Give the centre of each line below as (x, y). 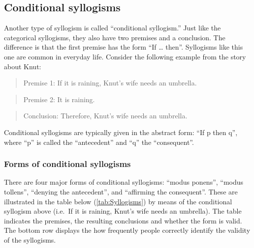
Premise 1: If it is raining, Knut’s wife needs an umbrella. (110, 83)
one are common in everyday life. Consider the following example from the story (125, 56)
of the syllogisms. (30, 239)
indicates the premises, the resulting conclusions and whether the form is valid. (123, 220)
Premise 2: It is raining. (59, 99)
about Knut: (23, 66)
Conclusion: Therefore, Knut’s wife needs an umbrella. (105, 116)
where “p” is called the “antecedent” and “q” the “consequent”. (99, 142)
